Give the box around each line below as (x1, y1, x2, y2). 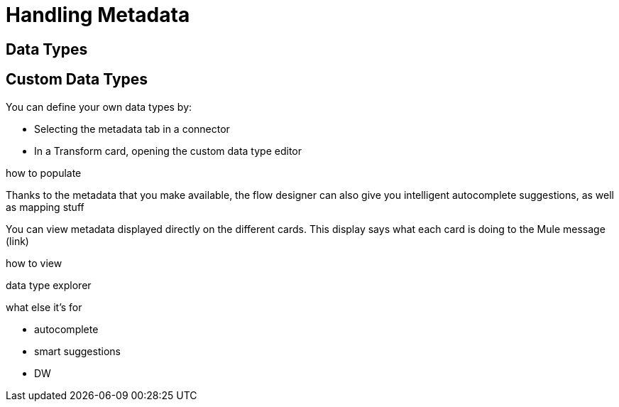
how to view (6, 256, 62, 269)
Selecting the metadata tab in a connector (34, 122, 230, 135)
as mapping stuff (6, 200, 84, 213)
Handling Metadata (6, 3, 190, 27)
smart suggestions (34, 344, 121, 357)
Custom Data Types (6, 70, 148, 89)
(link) (6, 234, 29, 247)
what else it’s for (6, 300, 82, 313)
